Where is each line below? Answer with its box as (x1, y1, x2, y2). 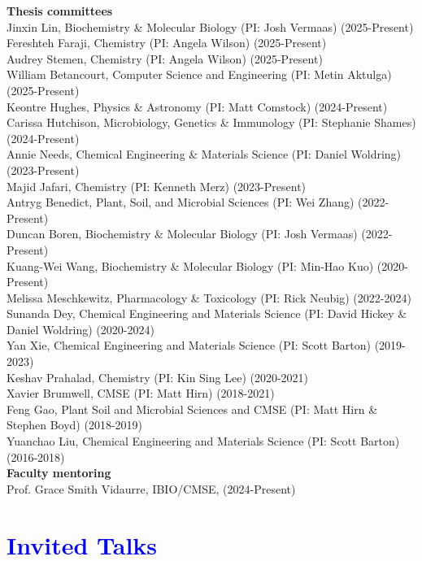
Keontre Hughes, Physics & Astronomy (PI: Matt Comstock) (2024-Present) (7, 98, 388, 115)
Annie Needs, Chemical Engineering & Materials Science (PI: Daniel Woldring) (7, 146, 402, 163)
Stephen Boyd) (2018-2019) (7, 416, 143, 433)
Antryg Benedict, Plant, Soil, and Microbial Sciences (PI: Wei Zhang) (7, 194, 355, 211)
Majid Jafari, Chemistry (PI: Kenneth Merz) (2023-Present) (7, 177, 307, 194)
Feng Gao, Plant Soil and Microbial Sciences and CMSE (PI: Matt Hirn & (7, 400, 378, 417)
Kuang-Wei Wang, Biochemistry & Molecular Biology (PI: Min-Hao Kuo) (7, 257, 374, 274)
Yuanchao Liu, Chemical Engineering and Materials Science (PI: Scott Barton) (7, 433, 400, 450)
